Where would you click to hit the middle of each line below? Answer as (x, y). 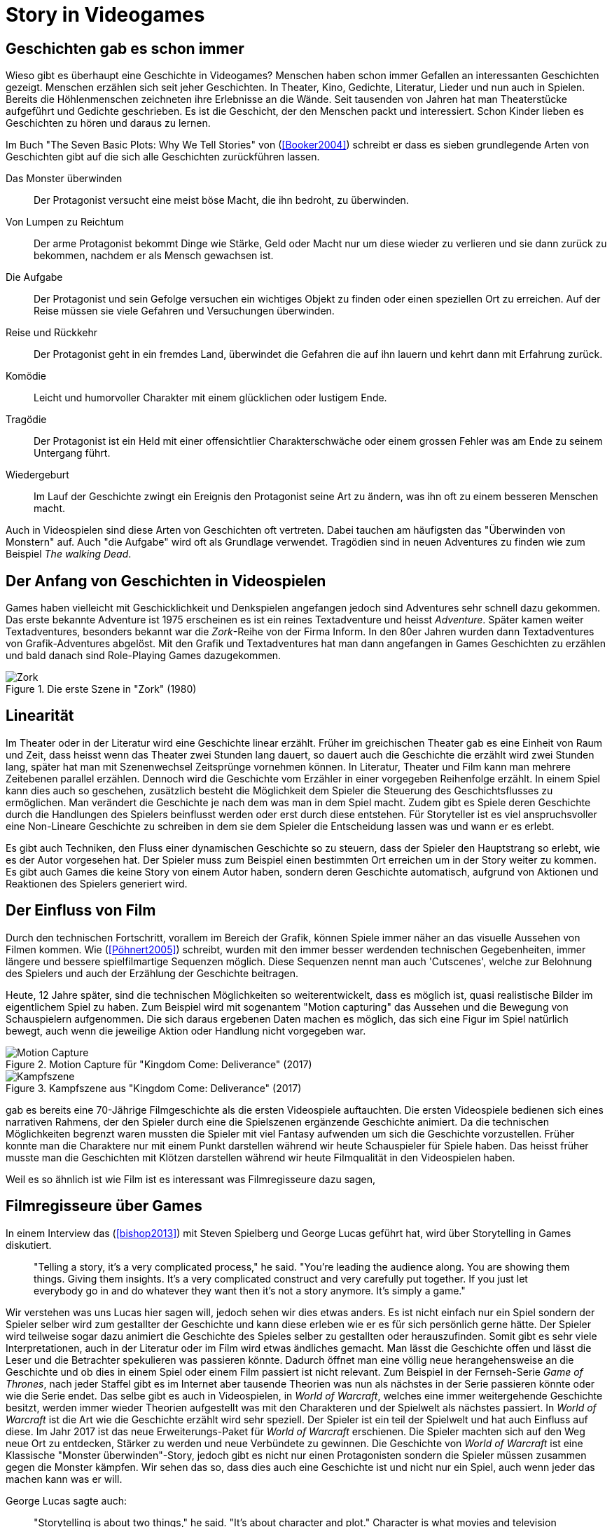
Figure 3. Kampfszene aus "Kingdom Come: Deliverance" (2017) (154, 1088)
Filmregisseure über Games (104, 1206)
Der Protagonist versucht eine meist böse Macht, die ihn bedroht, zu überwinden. (221, 200)
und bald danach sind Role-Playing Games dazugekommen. (144, 656)
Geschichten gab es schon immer (125, 48)
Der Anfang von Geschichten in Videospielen (166, 581)
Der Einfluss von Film (81, 911)
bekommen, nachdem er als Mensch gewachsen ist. (154, 256)
